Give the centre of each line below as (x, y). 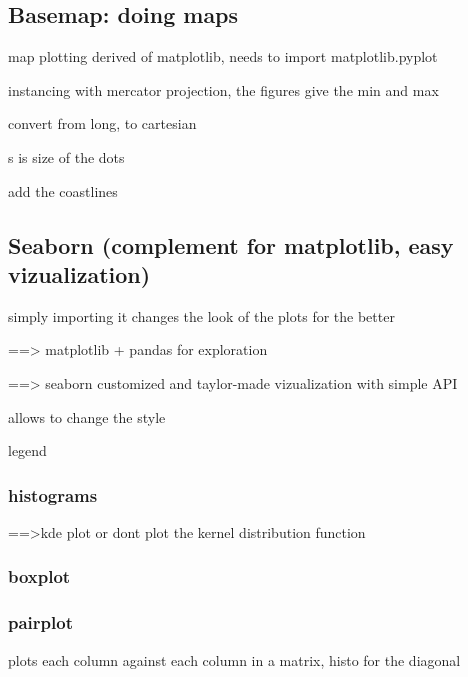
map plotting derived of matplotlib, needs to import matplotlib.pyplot (223, 56)
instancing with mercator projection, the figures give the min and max (223, 89)
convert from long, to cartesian (102, 123)
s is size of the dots (66, 156)
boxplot (39, 576)
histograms (53, 494)
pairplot (40, 622)
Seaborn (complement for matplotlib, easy (231, 244)
